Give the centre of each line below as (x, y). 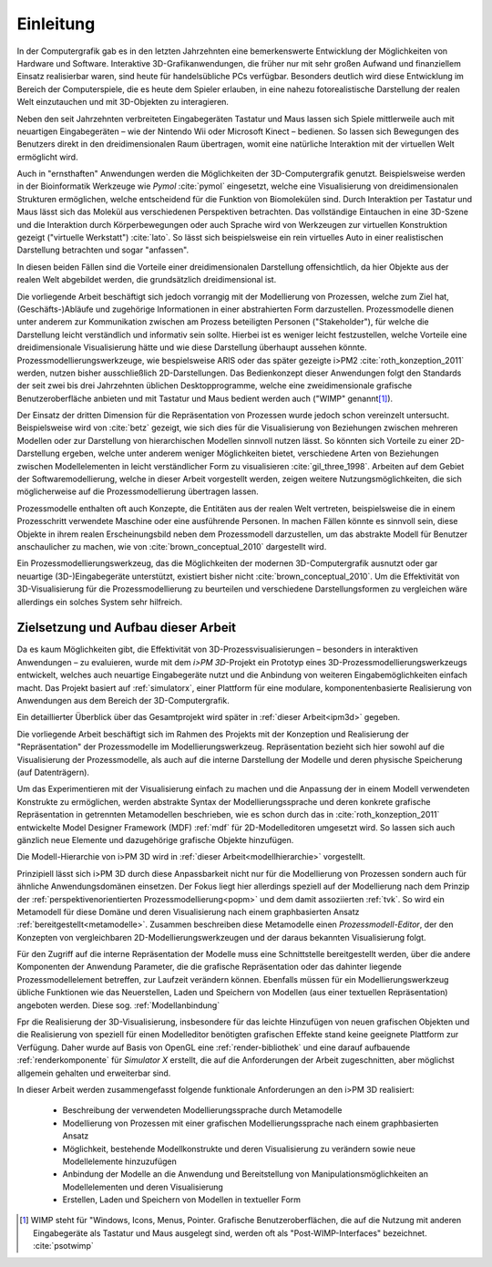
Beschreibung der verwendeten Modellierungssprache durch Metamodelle (202, 1110)
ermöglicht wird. (47, 157)
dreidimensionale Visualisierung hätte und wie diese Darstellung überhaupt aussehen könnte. (192, 347)
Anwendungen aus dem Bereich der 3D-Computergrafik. (123, 701)
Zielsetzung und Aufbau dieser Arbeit (127, 628)
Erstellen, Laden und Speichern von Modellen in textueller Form (181, 1200)
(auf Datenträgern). (53, 772)
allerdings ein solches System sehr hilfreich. (99, 602)
